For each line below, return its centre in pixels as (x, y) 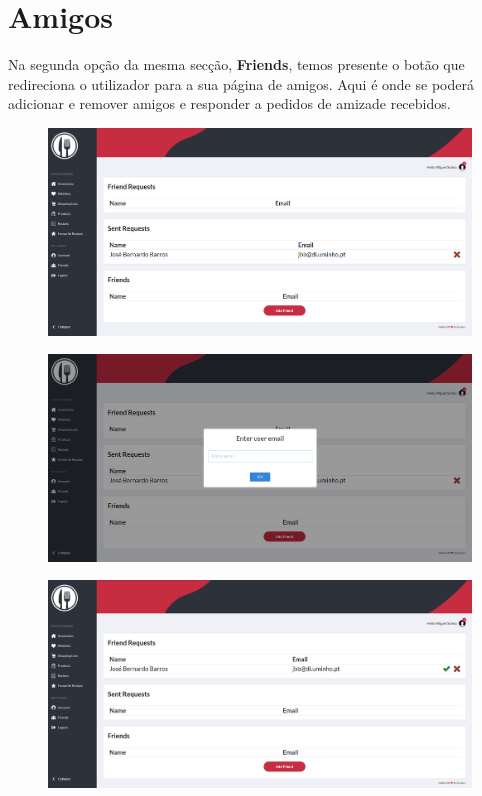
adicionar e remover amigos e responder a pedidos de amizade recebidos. (229, 103)
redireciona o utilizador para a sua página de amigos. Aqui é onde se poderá (241, 83)
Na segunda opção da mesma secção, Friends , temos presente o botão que (236, 64)
